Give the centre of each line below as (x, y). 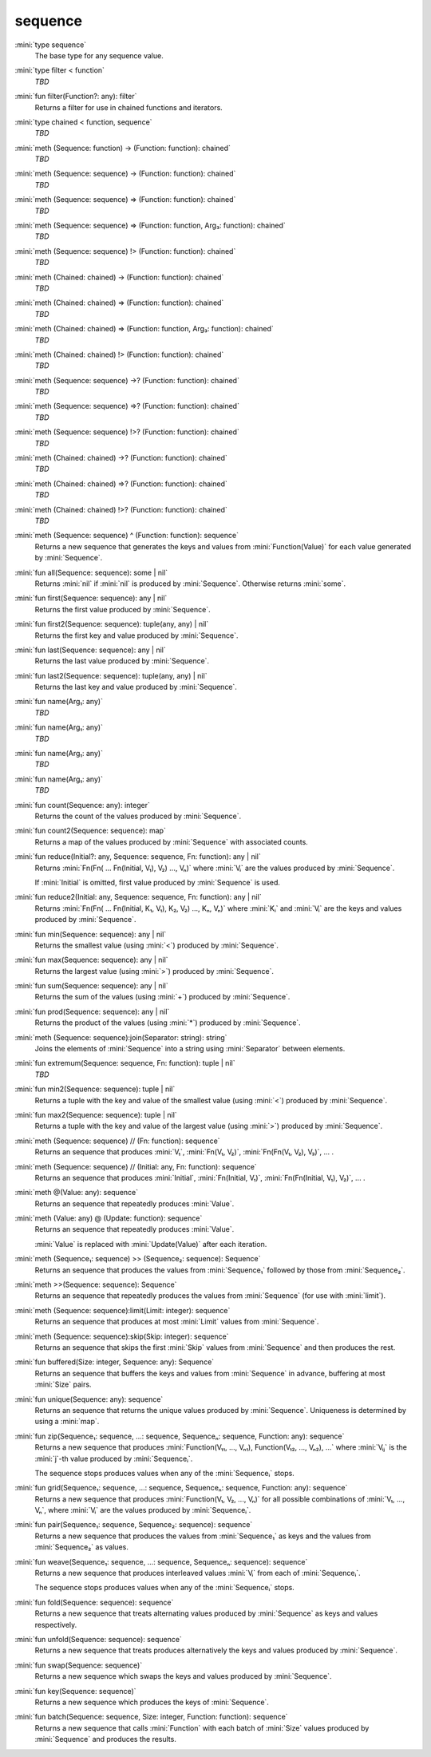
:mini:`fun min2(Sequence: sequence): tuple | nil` (95, 1089)
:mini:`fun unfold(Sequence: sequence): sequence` (99, 1639)
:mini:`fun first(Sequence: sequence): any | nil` (91, 598)
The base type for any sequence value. (99, 55)
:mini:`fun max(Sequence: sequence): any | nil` (91, 960)
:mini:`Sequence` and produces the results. (106, 1739)
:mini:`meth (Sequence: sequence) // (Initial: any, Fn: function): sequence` (136, 1166)
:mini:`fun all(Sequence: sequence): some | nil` (91, 572)
